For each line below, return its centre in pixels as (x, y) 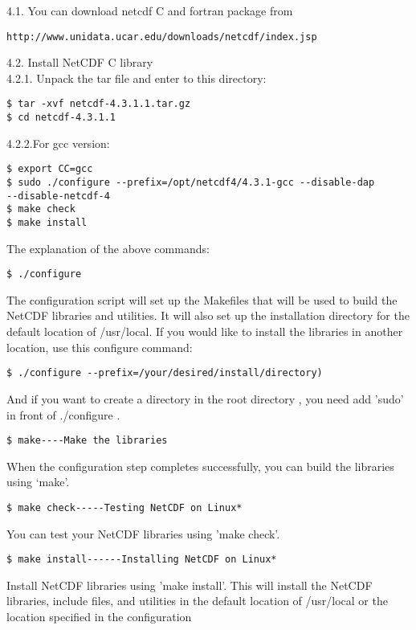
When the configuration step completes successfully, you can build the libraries (200, 466)
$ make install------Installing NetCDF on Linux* (142, 560)
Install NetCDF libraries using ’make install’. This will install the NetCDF (190, 585)
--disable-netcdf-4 (58, 196)
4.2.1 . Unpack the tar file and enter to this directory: (137, 78)
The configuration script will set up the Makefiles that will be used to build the (202, 299)
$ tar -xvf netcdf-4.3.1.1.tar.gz (99, 104)
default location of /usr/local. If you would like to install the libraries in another (205, 331)
